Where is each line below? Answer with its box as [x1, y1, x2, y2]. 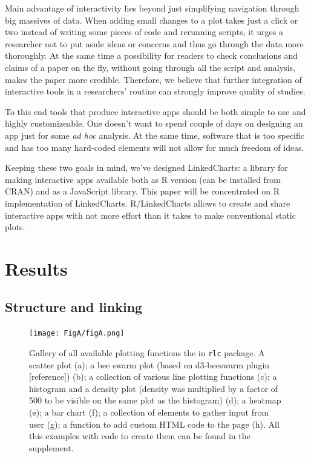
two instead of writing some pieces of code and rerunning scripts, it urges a [5, 25, 283, 38]
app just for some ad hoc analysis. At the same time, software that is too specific [5, 128, 304, 141]
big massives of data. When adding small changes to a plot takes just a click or [5, 13, 298, 26]
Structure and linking [5, 297, 143, 316]
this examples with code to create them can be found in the [29, 430, 250, 442]
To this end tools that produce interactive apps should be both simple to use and [5, 105, 306, 118]
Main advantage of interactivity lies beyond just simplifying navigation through [5, 2, 300, 14]
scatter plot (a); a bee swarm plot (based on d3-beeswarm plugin [29, 358, 270, 371]
